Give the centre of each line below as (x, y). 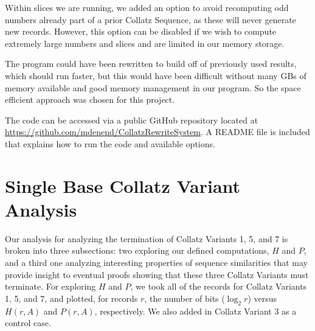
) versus (262, 298)
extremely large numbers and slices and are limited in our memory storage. (145, 43)
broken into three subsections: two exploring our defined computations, (137, 250)
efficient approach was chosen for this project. (90, 99)
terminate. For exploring (50, 286)
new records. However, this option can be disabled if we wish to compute (141, 31)
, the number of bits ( (185, 298)
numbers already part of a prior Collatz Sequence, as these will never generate (151, 19)
